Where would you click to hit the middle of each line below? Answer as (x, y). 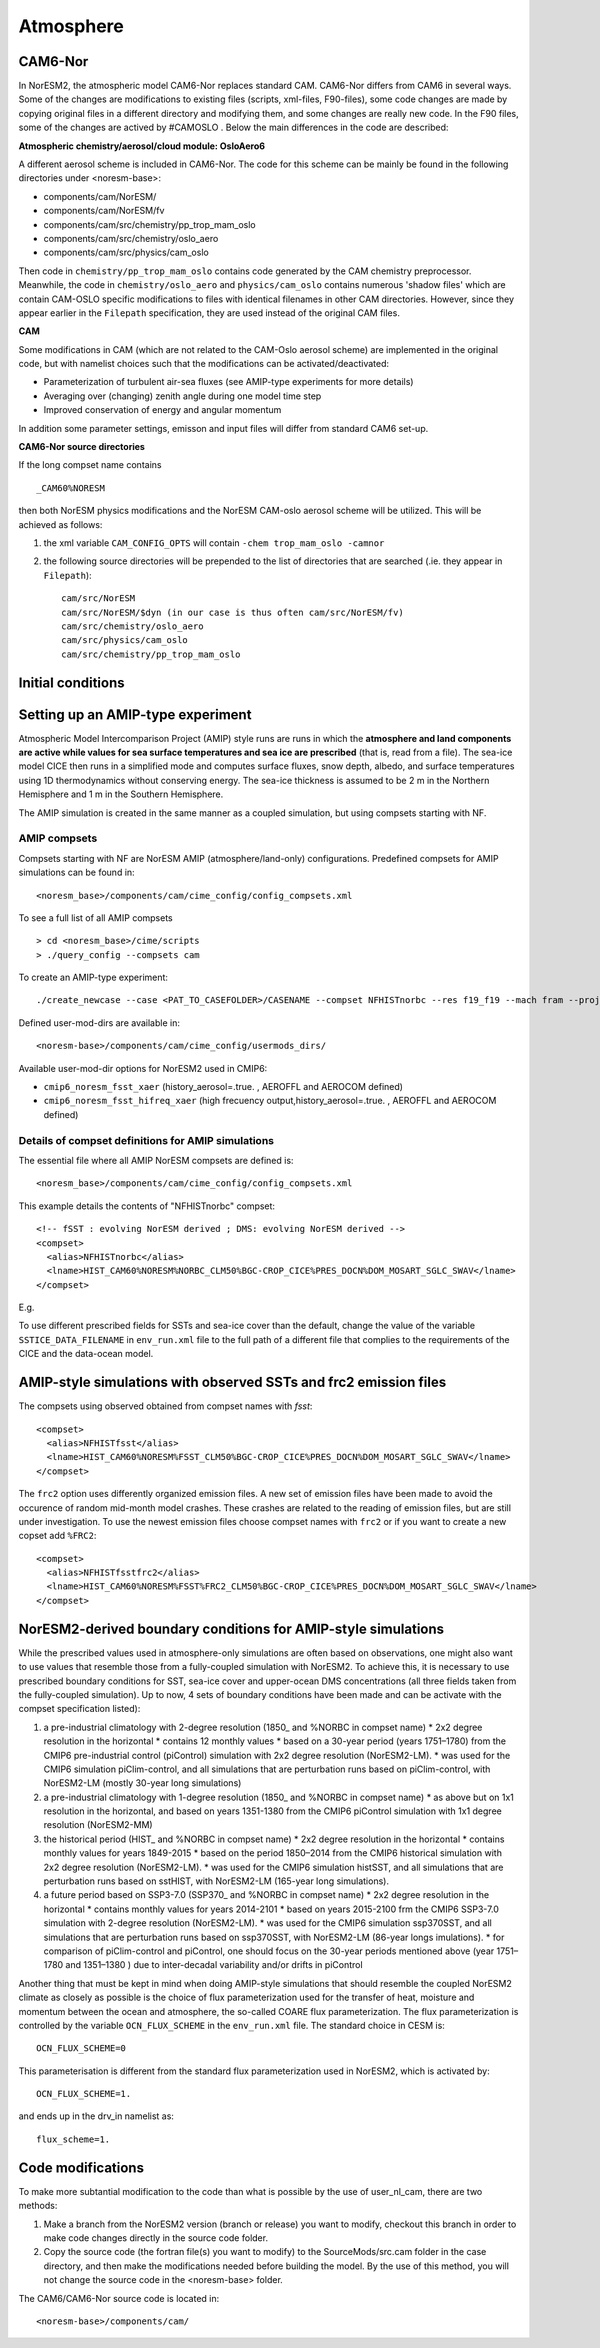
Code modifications (81, 2167)
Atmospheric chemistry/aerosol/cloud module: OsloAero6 (141, 146)
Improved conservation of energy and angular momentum (162, 410)
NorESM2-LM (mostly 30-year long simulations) (142, 1783)
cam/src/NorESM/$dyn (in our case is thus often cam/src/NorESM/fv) (232, 612)
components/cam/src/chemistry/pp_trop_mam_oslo (149, 224)
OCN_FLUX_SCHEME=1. (84, 2094)
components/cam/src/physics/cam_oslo (126, 252)
